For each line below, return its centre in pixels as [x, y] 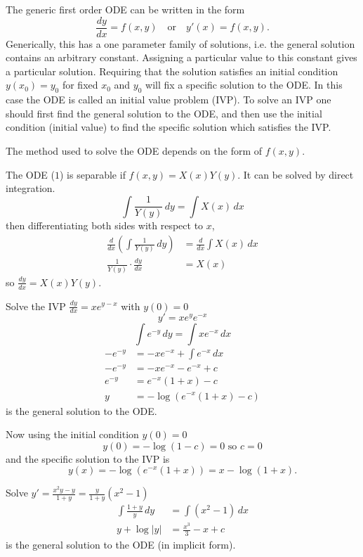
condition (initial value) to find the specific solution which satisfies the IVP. [169, 127]
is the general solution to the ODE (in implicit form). [121, 545]
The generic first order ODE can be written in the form [125, 9]
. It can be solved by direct [296, 174]
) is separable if [93, 174]
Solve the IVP [36, 306]
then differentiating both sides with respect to [105, 225]
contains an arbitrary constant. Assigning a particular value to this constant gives [181, 57]
